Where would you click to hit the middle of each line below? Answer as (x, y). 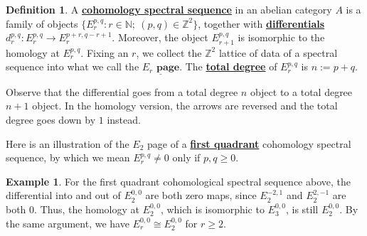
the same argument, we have (68, 223)
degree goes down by (51, 120)
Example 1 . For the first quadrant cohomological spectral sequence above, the (178, 181)
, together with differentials (261, 23)
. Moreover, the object (160, 37)
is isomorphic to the (281, 37)
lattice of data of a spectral (278, 52)
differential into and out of (63, 195)
